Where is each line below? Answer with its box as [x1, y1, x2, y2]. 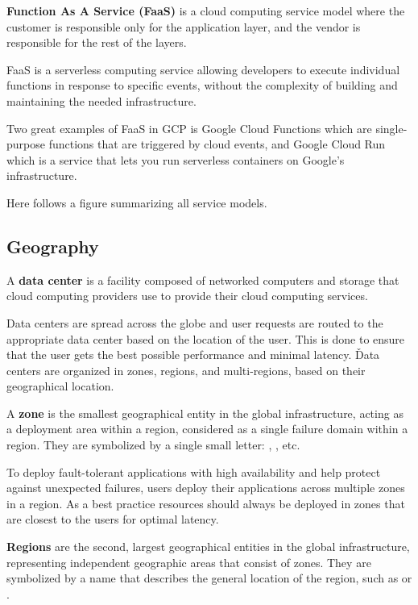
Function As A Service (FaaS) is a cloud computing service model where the [6, 2, 405, 19]
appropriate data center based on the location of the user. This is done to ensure [6, 330, 405, 347]
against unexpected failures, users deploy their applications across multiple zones [6, 479, 405, 496]
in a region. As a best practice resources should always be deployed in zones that [6, 494, 405, 511]
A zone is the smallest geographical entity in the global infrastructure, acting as [6, 404, 404, 421]
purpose [6, 136, 45, 152]
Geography [6, 233, 99, 258]
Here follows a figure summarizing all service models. [6, 194, 267, 211]
